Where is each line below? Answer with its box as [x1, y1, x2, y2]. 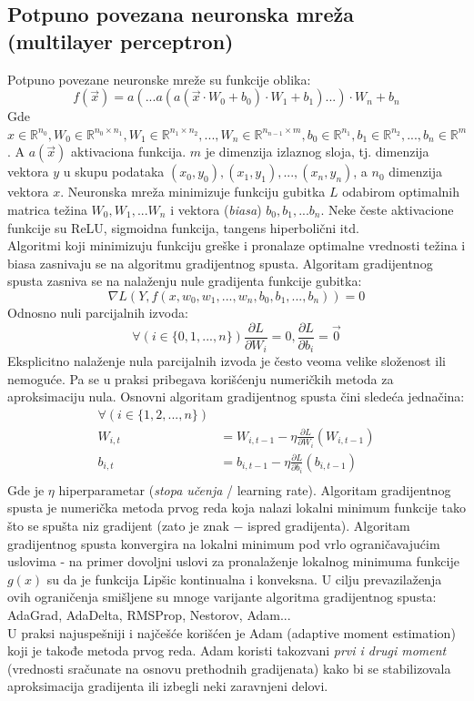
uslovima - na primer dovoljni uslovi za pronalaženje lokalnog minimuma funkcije [7, 552, 459, 571]
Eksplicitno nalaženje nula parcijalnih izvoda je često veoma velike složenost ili [7, 351, 446, 371]
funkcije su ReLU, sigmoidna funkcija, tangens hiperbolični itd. [7, 218, 359, 237]
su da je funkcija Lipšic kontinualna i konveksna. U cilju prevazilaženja [46, 569, 442, 588]
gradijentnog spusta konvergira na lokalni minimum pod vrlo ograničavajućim [7, 533, 440, 553]
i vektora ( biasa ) [170, 199, 262, 218]
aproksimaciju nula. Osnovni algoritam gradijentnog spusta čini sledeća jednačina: [7, 387, 465, 406]
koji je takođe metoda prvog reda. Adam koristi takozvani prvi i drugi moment [7, 641, 447, 660]
